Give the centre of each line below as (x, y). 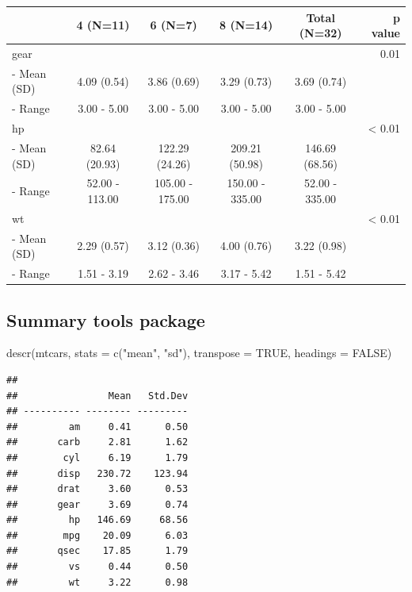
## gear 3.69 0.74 (97, 504)
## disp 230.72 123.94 (97, 473)
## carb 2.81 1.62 (97, 442)
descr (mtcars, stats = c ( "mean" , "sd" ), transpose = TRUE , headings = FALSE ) (199, 353)
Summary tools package (106, 319)
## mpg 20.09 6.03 (97, 535)
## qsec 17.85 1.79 (97, 551)
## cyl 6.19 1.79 (97, 457)
